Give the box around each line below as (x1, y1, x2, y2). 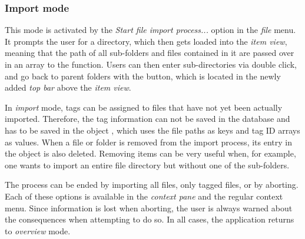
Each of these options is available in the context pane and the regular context (5, 190, 283, 202)
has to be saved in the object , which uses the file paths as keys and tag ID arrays (5, 124, 300, 136)
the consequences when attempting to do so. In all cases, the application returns (5, 213, 294, 225)
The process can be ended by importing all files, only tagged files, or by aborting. (5, 178, 299, 191)
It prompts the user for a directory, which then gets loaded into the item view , (5, 35, 287, 47)
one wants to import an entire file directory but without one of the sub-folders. (5, 158, 290, 171)
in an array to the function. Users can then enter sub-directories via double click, (5, 58, 297, 70)
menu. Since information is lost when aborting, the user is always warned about (5, 201, 293, 214)
